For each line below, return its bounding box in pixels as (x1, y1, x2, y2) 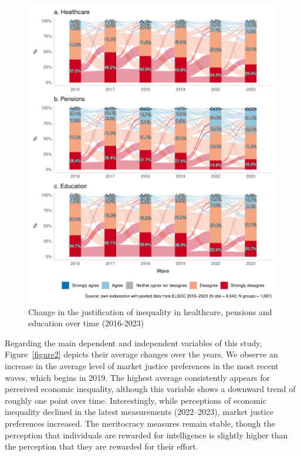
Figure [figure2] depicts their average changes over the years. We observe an (5, 348, 278, 360)
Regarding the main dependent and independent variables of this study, (5, 336, 262, 349)
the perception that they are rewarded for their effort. (5, 440, 198, 452)
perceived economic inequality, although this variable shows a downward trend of (5, 383, 296, 395)
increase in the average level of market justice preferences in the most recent (5, 359, 279, 371)
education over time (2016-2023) (28, 317, 144, 329)
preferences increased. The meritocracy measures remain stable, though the (5, 417, 275, 429)
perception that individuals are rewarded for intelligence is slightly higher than (5, 428, 288, 441)
